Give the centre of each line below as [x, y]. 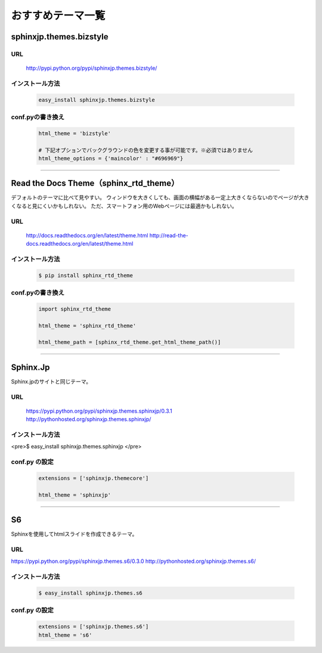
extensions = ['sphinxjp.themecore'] [94, 478]
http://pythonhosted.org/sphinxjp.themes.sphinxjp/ [89, 419]
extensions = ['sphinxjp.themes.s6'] [94, 627]
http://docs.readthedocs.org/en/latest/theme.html [87, 235]
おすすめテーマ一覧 [58, 16]
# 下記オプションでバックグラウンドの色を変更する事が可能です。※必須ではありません [146, 150]
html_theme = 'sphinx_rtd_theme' [87, 326]
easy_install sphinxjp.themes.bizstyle [97, 100]
